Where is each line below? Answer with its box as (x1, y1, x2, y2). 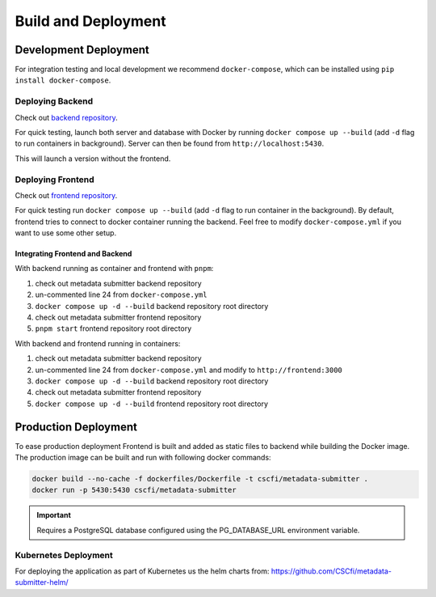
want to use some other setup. (15, 228, 117, 238)
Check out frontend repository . (15, 190, 118, 200)
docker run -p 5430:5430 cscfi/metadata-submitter (31, 485, 237, 495)
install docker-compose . (15, 75, 111, 85)
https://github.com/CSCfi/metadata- (270, 566, 392, 576)
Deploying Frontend (15, 174, 94, 185)
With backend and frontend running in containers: (15, 338, 181, 348)
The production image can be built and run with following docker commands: (15, 453, 271, 463)
